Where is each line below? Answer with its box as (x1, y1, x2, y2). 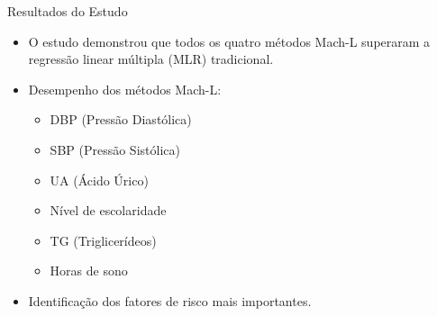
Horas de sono (50, 261, 128, 280)
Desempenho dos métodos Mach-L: (28, 79, 222, 98)
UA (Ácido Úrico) (50, 170, 149, 189)
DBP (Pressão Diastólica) (50, 110, 192, 129)
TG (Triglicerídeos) (50, 230, 157, 249)
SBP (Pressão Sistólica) (50, 140, 180, 158)
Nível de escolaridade (50, 201, 167, 220)
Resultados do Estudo (7, 2, 128, 20)
